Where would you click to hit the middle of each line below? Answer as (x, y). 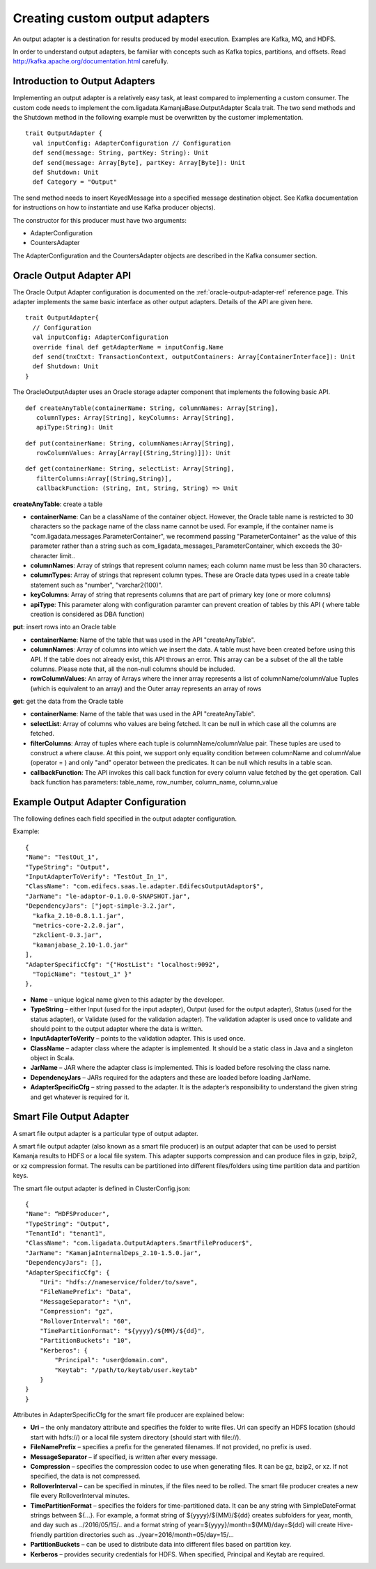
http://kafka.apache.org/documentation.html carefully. (91, 61)
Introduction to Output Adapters (84, 81)
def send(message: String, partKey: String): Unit (120, 153)
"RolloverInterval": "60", (86, 1321)
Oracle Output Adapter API (72, 275)
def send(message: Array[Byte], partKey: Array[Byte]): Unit (139, 163)
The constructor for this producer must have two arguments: (100, 220)
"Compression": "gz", (77, 1311)
